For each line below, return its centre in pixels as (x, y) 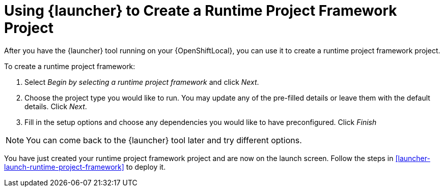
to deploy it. (146, 167)
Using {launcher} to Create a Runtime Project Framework (201, 11)
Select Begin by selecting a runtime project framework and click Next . (142, 82)
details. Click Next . (56, 106)
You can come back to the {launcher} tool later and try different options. (164, 140)
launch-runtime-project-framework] (64, 167)
